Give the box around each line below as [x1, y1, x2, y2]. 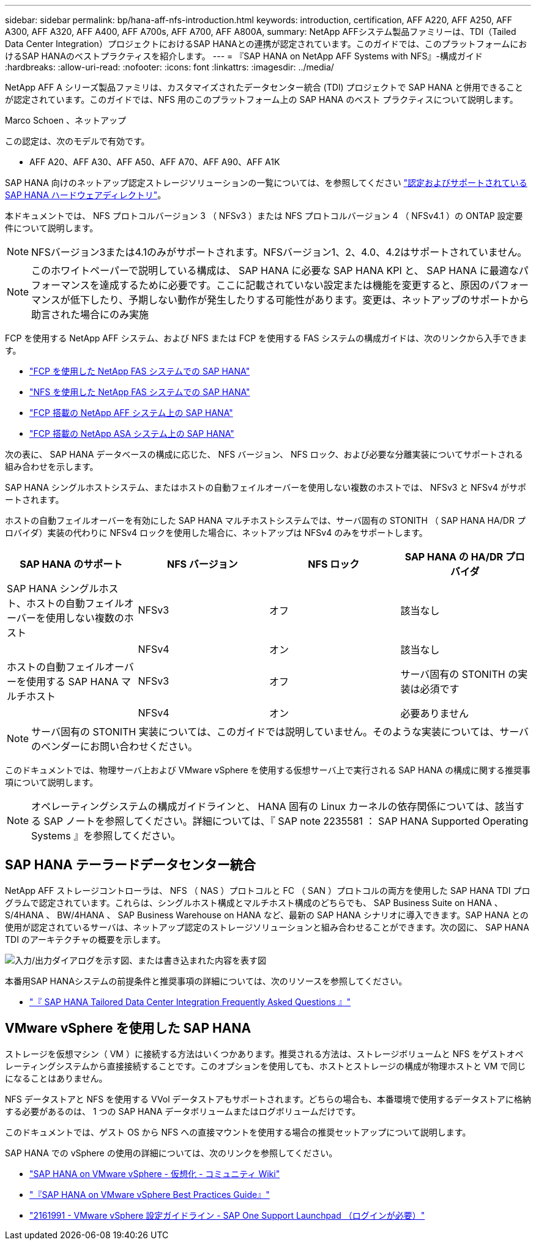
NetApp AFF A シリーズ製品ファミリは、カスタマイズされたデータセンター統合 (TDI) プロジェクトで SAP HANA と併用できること [5, 82, 524, 92]
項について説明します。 [5, 777, 99, 787]
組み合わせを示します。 [5, 461, 99, 472]
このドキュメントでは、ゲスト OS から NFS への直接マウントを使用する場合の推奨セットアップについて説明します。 [5, 1126, 471, 1137]
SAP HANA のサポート [20, 558, 123, 570]
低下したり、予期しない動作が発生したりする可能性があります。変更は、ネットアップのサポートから [70, 294, 529, 306]
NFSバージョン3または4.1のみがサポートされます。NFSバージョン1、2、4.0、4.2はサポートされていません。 [31, 246, 527, 258]
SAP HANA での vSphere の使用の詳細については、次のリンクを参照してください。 [5, 1147, 338, 1158]
